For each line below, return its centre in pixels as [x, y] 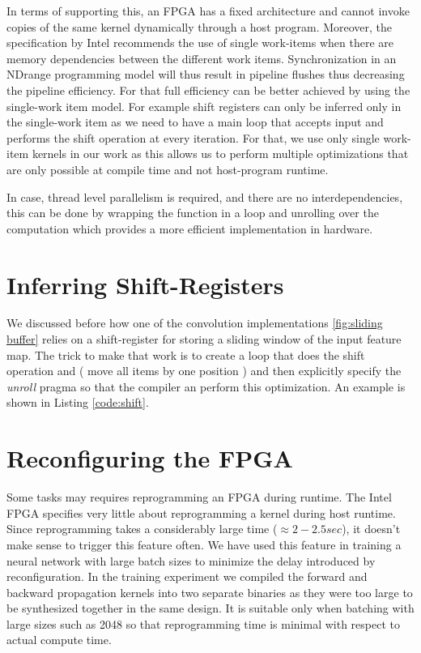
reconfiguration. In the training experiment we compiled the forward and [187, 576]
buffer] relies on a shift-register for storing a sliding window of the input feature [204, 339]
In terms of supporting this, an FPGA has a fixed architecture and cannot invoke [208, 11]
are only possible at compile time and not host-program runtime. [168, 169]
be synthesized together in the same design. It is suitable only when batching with [210, 608]
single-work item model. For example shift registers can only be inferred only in [204, 106]
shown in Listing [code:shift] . [78, 402]
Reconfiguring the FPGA [150, 458]
